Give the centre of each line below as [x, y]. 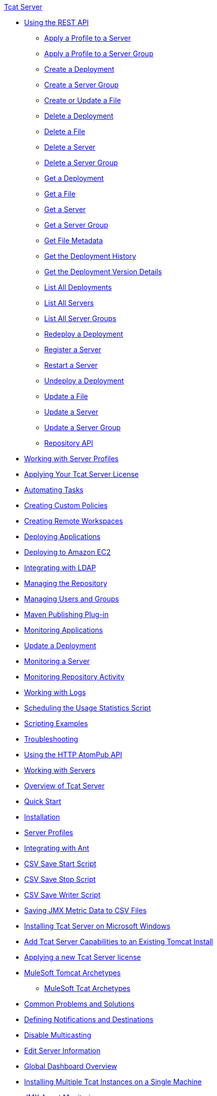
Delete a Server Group [81, 163]
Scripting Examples [56, 723]
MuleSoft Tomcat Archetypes [73, 973]
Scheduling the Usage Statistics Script [88, 708]
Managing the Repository [66, 583]
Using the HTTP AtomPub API [73, 755]
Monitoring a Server [57, 661]
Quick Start [43, 801]
